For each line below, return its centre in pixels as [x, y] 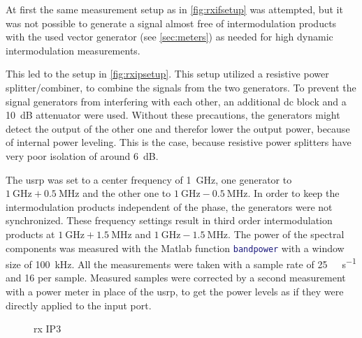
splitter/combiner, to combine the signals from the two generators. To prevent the [181, 87]
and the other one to [127, 193]
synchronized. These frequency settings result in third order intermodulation [169, 220]
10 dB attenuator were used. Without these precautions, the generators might [173, 115]
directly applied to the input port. [79, 305]
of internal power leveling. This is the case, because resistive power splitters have [179, 142]
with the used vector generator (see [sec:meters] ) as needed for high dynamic [169, 37]
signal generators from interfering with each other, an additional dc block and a [176, 101]
